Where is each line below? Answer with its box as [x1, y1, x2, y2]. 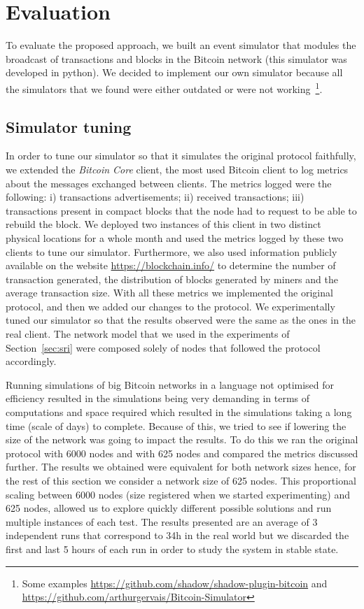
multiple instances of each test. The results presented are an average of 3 [6, 514, 318, 529]
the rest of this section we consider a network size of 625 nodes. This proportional [6, 473, 356, 488]
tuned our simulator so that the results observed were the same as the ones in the [6, 313, 356, 327]
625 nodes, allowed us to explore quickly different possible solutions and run [6, 501, 332, 515]
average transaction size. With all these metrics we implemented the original [6, 285, 333, 300]
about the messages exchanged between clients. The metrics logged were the [6, 175, 332, 190]
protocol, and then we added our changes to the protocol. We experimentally [6, 299, 335, 313]
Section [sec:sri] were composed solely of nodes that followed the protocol [6, 340, 321, 354]
